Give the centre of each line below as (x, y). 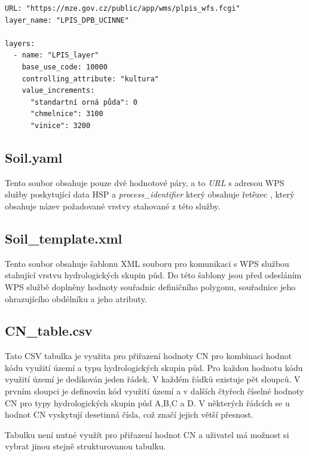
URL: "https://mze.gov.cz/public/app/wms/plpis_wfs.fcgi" (123, 8)
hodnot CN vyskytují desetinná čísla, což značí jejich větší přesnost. (129, 414)
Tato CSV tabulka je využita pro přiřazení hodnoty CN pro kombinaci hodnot (149, 356)
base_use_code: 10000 (65, 67)
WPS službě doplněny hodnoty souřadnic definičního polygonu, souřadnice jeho (150, 286)
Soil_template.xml (64, 238)
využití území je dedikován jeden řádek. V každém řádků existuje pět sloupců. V (153, 379)
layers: (20, 43)
